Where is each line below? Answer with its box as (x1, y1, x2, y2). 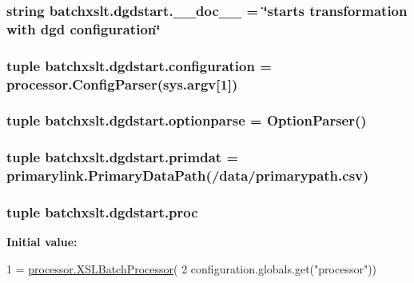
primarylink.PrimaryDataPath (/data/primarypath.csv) (6, 165, 369, 185)
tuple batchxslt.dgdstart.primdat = (6, 147, 239, 167)
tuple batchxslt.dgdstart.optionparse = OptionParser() (6, 110, 367, 130)
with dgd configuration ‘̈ (6, 18, 161, 38)
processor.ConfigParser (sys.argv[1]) (6, 74, 238, 94)
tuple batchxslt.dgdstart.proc (6, 202, 198, 222)
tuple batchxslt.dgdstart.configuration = (6, 55, 272, 75)
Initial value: (6, 233, 78, 250)
